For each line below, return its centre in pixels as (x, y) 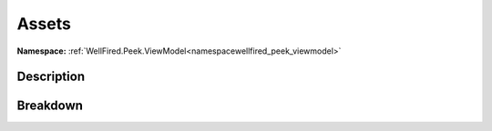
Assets (44, 24)
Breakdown (50, 106)
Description (51, 77)
